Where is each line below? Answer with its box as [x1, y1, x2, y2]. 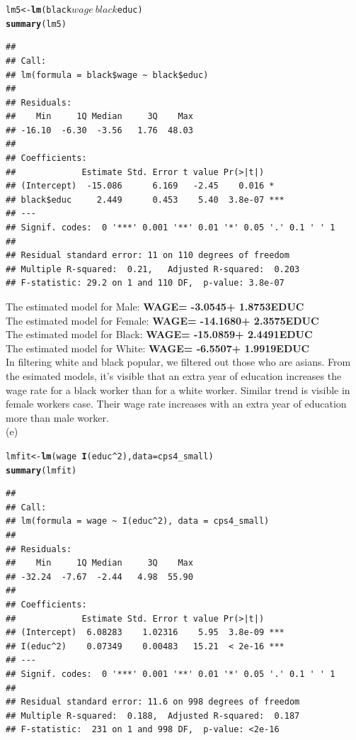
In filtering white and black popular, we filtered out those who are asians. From [6, 354, 351, 369]
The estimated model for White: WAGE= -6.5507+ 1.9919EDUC [6, 340, 310, 355]
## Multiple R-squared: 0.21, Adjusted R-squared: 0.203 [6, 264, 300, 274]
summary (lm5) [6, 18, 67, 29]
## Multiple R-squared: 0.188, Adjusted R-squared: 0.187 [6, 710, 300, 721]
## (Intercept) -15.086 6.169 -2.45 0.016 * [6, 181, 275, 191]
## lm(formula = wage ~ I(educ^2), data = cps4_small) [6, 516, 270, 527]
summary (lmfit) [6, 465, 77, 476]
